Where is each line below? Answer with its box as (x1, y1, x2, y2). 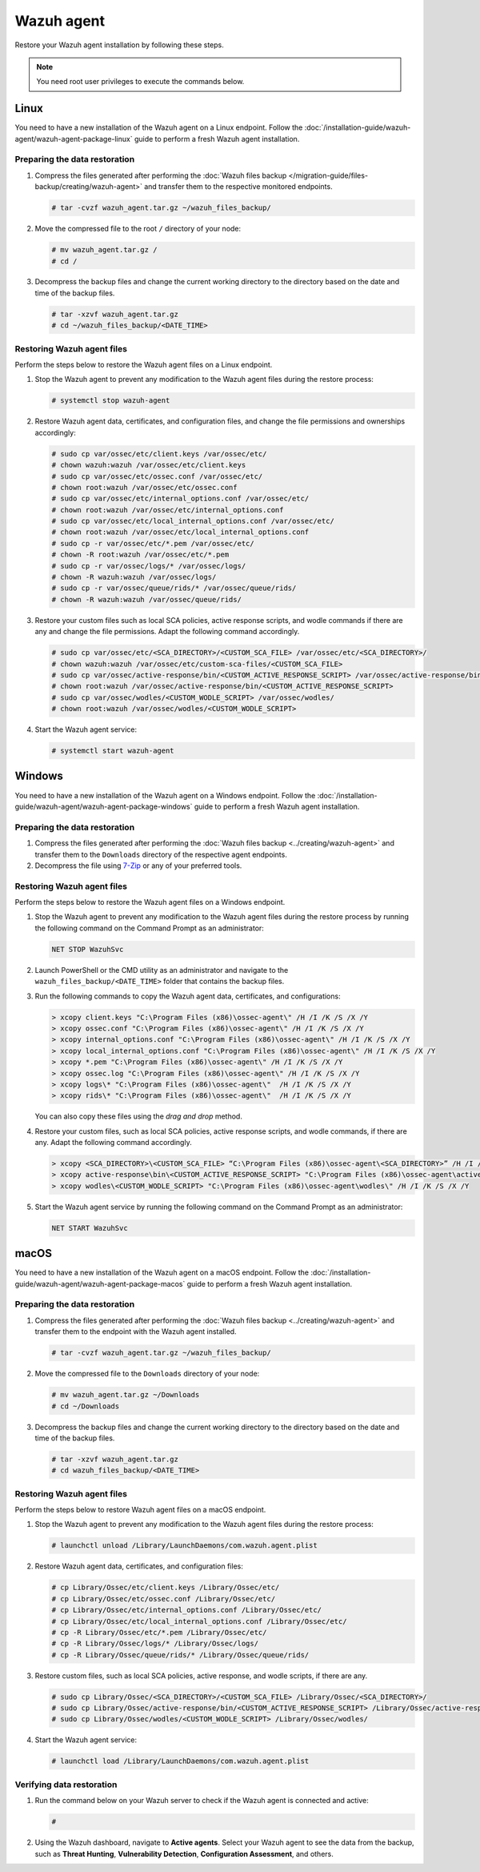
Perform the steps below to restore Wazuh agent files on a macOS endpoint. (14, 1505, 266, 1515)
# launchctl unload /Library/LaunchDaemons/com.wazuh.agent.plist (51, 1541, 318, 1550)
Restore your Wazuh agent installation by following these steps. (14, 40, 224, 50)
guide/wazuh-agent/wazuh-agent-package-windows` (14, 801, 193, 811)
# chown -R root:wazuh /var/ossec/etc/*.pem (51, 550, 230, 560)
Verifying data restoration (14, 1778, 118, 1790)
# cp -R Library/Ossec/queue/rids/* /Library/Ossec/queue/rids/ (51, 1650, 310, 1659)
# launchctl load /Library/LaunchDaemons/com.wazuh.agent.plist (51, 1757, 310, 1766)
